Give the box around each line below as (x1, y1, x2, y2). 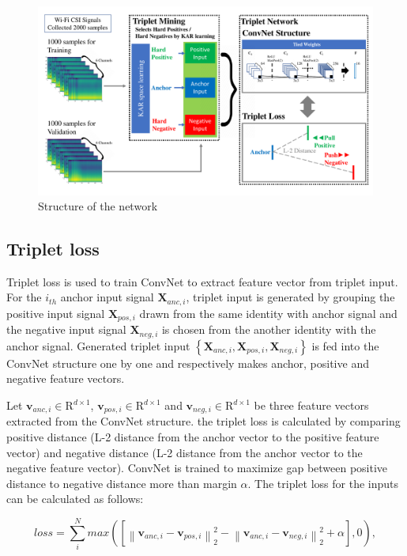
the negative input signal (6, 321, 126, 338)
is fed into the (311, 337, 379, 354)
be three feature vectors (254, 397, 369, 414)
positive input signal (6, 304, 105, 321)
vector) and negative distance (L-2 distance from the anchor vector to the (6, 444, 363, 460)
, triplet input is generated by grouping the (186, 289, 395, 305)
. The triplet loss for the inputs (247, 475, 398, 491)
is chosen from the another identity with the (161, 321, 376, 338)
